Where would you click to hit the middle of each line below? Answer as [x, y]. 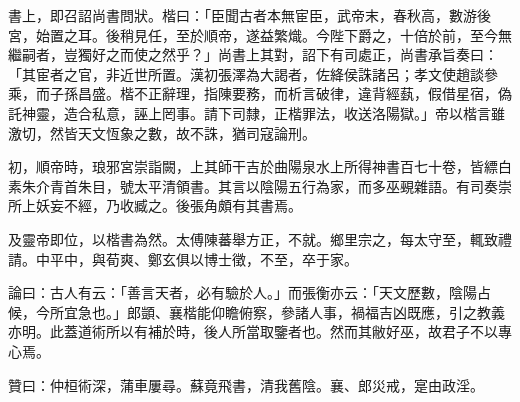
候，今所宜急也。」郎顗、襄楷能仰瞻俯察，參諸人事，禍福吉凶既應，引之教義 [256, 311]
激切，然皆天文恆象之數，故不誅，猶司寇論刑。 [162, 132]
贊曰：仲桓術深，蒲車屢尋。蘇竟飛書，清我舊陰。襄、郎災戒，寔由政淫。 [246, 384]
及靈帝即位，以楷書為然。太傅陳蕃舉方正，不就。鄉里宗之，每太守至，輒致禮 [260, 238]
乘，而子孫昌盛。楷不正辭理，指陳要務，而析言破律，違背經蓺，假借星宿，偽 [260, 93]
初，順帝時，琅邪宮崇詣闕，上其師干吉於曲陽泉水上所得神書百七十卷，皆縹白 [260, 166]
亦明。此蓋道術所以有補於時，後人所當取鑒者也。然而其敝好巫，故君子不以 [253, 331]
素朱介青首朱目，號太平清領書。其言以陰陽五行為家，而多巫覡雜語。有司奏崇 [260, 185]
